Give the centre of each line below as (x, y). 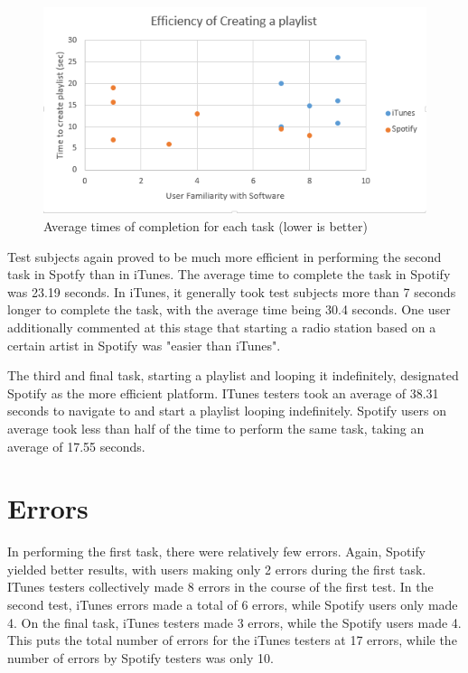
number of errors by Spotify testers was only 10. (140, 657)
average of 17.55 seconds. (76, 446)
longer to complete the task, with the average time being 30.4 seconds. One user (229, 309)
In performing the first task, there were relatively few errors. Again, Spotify (216, 551)
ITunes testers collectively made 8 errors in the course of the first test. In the (220, 587)
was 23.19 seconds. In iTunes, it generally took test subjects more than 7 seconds (232, 291)
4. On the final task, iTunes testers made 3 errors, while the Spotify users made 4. (234, 622)
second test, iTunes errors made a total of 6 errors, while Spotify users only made (233, 605)
